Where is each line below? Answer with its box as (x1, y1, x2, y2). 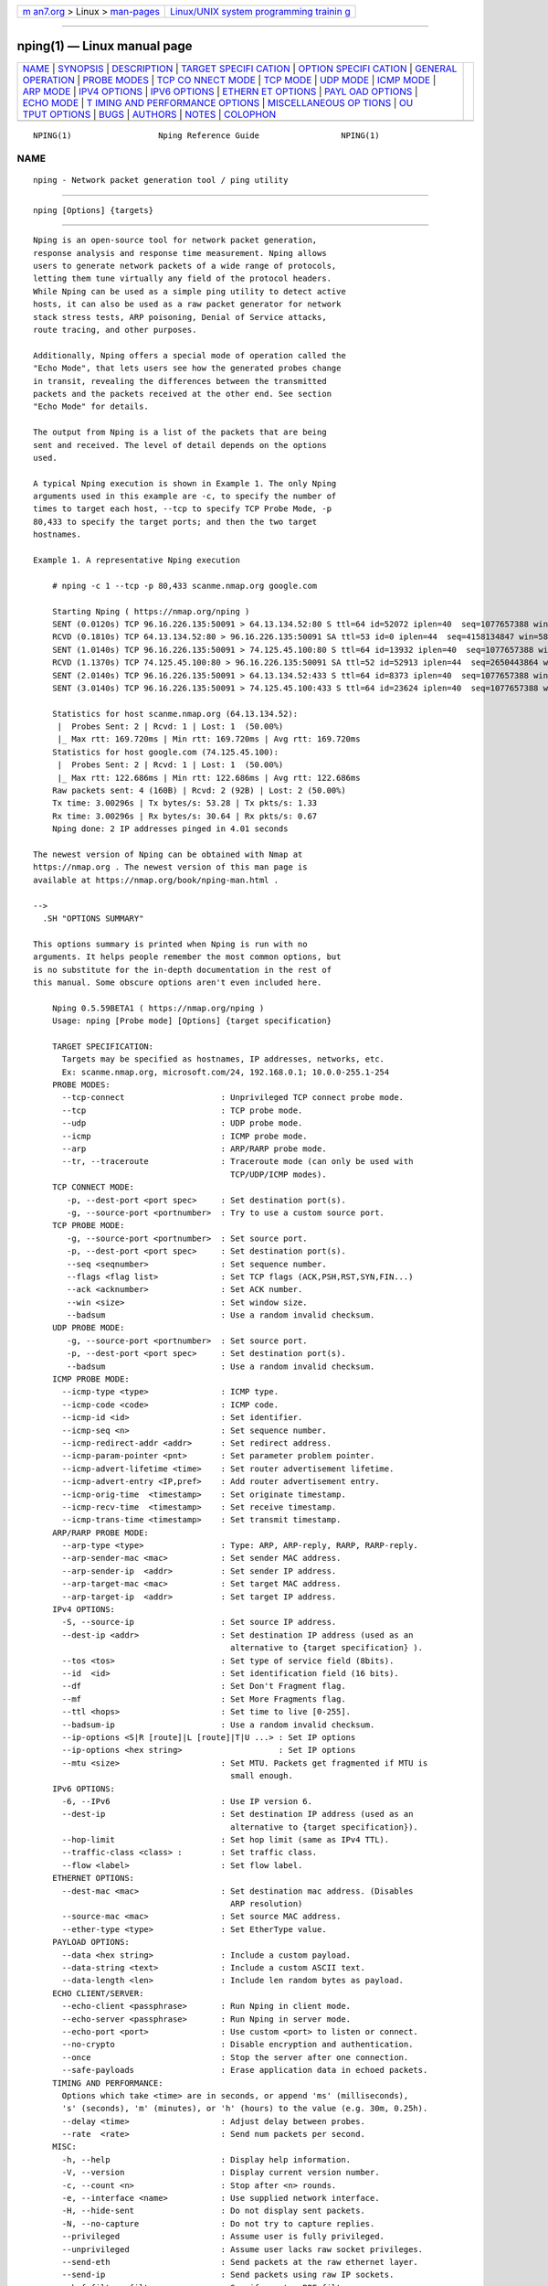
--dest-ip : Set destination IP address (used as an (61, 1809, 414, 1820)
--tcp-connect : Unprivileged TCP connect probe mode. (61, 1093, 405, 1103)
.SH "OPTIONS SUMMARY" (42, 913, 144, 924)
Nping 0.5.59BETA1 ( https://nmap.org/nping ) (51, 1002, 265, 1013)
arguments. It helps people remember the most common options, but (33, 952, 342, 962)
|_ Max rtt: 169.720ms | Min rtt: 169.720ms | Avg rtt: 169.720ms (57, 734, 361, 744)
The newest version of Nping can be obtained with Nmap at (33, 849, 303, 860)
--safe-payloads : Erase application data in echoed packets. (61, 2065, 428, 2076)
